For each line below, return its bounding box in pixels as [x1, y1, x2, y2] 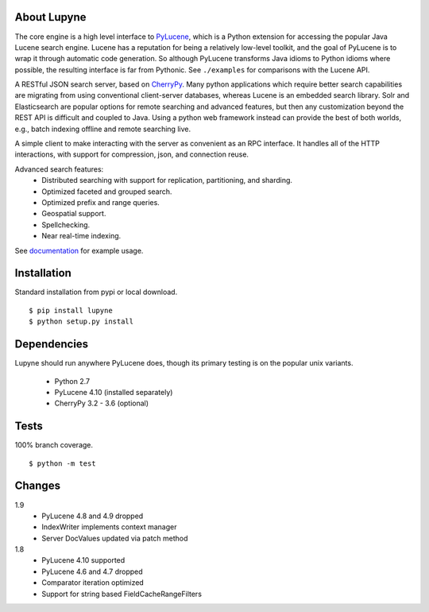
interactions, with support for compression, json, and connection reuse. [14, 149, 249, 159]
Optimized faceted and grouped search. [41, 187, 172, 196]
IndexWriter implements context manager [41, 522, 177, 532]
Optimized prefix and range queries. [41, 197, 160, 207]
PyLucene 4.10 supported [41, 556, 126, 565]
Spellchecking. [41, 219, 91, 230]
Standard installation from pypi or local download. [14, 287, 178, 297]
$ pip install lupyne [29, 306, 113, 315]
